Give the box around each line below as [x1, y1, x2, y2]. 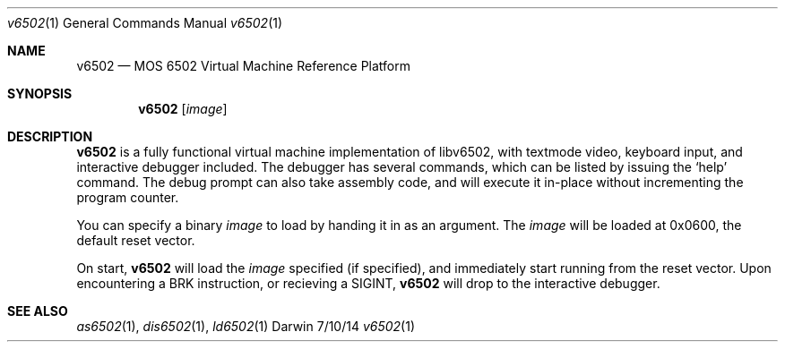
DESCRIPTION [7, 129, 93, 144]
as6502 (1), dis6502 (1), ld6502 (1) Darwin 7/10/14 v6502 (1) [76, 319, 416, 334]
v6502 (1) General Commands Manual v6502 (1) [7, 15, 283, 30]
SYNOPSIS [7, 86, 73, 101]
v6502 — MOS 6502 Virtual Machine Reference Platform [76, 58, 411, 73]
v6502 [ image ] [138, 101, 228, 116]
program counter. [76, 190, 179, 205]
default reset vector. [76, 233, 195, 248]
